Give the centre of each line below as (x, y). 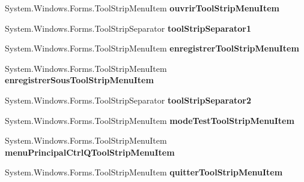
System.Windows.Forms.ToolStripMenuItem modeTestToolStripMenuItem (150, 120)
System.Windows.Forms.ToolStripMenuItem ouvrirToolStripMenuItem (142, 8)
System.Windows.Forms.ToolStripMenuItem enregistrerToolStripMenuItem (152, 48)
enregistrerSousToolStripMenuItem (79, 80)
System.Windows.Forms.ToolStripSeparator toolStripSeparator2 (128, 100)
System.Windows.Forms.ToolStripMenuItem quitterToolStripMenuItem (144, 172)
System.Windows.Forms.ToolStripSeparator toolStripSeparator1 (128, 28)
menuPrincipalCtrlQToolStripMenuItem (90, 152)
